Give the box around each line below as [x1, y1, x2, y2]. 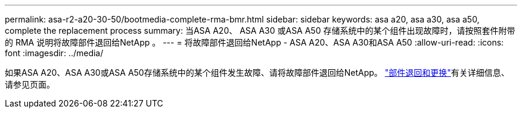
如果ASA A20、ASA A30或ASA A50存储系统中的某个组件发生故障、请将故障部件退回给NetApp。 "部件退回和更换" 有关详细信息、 [5, 67, 509, 78]
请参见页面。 [5, 79, 55, 89]
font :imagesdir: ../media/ [5, 48, 104, 58]
